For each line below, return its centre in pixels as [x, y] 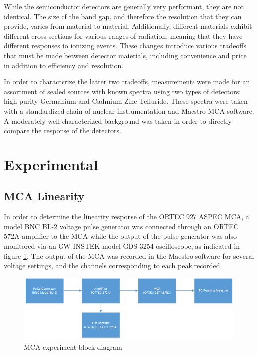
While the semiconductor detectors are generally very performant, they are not [124, 6]
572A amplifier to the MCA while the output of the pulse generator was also [120, 236]
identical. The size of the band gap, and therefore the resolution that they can [123, 16]
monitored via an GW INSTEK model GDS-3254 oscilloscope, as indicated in [122, 246]
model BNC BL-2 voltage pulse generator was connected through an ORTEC [121, 226]
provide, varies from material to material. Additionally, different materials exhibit [128, 26]
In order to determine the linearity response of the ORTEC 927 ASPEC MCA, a [127, 217]
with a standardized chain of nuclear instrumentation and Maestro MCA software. [129, 110]
